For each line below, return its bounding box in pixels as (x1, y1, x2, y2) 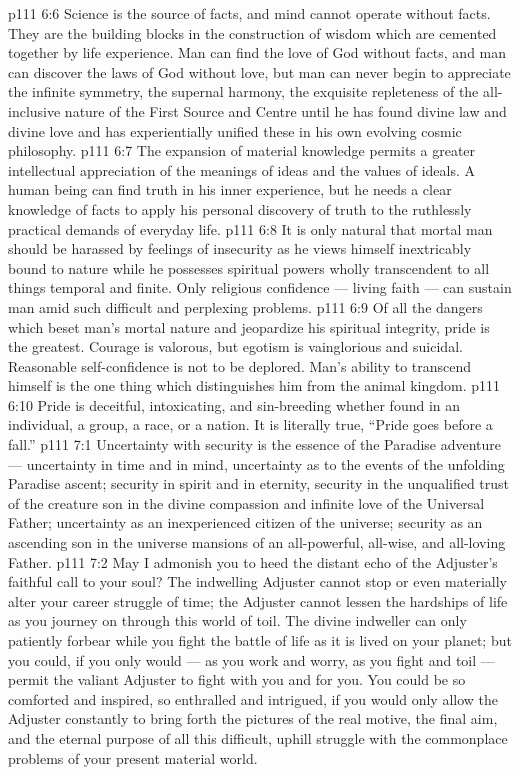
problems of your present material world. (8, 747, 258, 768)
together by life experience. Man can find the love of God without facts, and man (8, 42, 507, 63)
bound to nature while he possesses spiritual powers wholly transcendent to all (8, 257, 490, 278)
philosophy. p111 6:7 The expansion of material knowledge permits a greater (8, 140, 476, 161)
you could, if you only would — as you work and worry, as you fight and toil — (8, 649, 495, 670)
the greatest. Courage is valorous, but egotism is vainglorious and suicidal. (8, 336, 463, 357)
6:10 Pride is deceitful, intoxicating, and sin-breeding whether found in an (8, 394, 461, 415)
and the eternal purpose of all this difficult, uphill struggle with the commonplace (8, 727, 508, 748)
